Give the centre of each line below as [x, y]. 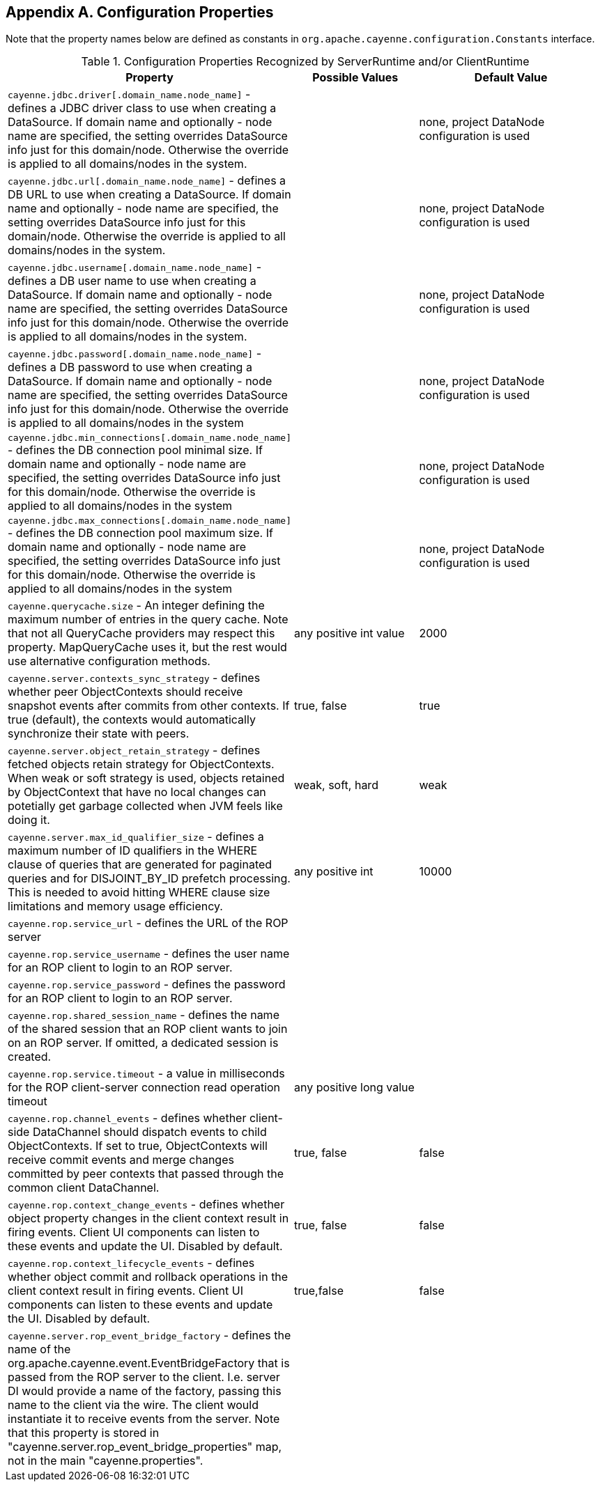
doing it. [29, 820]
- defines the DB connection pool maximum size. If [140, 533]
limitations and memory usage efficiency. [115, 906]
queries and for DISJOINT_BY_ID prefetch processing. [149, 879]
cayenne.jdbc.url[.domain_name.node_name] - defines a [147, 181]
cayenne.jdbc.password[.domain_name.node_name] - [135, 353]
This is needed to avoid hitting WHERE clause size [139, 893]
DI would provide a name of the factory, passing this [145, 1391]
